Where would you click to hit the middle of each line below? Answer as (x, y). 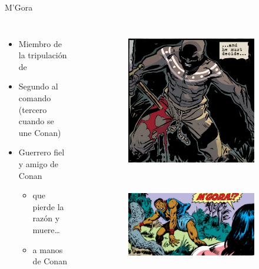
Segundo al (38, 86)
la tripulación (43, 55)
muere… (46, 229)
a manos (48, 249)
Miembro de (40, 43)
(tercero (33, 109)
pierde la (48, 206)
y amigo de (39, 163)
